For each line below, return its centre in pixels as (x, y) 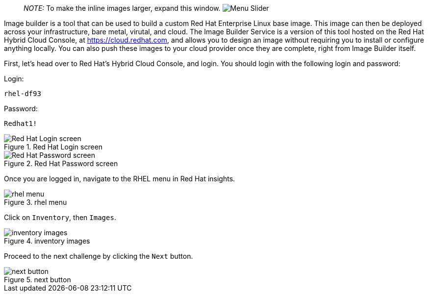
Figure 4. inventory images (47, 241)
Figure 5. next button (38, 280)
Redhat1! (21, 123)
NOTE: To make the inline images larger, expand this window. (122, 8)
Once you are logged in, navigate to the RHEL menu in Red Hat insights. (120, 179)
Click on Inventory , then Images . (60, 217)
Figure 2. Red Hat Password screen (61, 163)
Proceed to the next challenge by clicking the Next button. (99, 256)
